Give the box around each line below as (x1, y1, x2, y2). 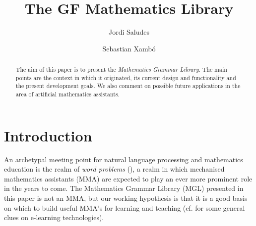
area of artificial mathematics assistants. (15, 90, 120, 98)
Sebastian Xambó (102, 43, 156, 53)
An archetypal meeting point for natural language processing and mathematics (4, 154, 243, 164)
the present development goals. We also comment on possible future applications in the (15, 82, 241, 90)
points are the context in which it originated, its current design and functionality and (15, 73, 236, 82)
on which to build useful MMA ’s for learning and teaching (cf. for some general (4, 202, 245, 213)
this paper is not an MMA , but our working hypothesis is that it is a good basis (4, 193, 248, 203)
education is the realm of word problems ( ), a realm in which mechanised (4, 164, 225, 174)
